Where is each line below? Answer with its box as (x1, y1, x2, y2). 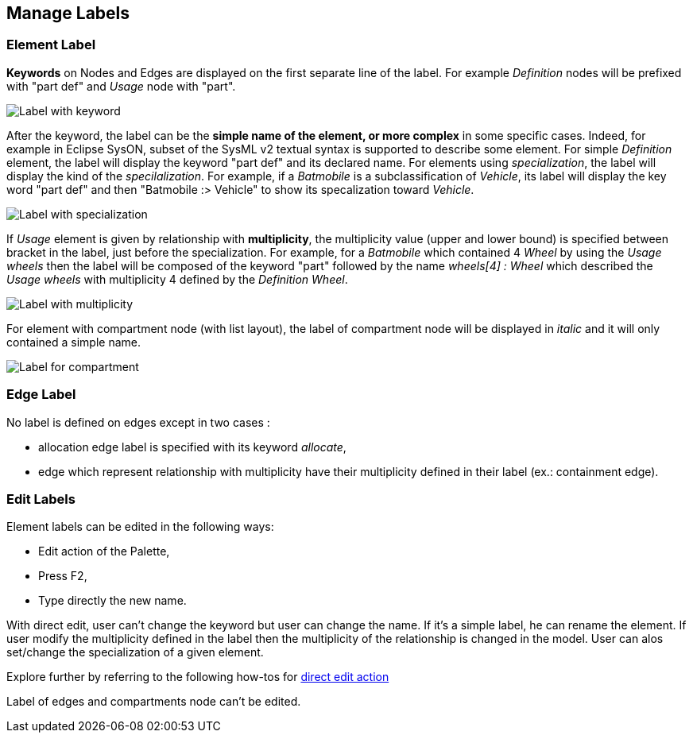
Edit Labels (6, 490, 75, 507)
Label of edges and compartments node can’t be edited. (6, 695, 301, 709)
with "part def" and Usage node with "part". (6, 79, 236, 93)
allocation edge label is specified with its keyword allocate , (38, 439, 346, 454)
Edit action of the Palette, (38, 544, 170, 559)
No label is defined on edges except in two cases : (6, 415, 270, 429)
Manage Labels (6, 3, 130, 23)
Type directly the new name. (38, 594, 187, 608)
